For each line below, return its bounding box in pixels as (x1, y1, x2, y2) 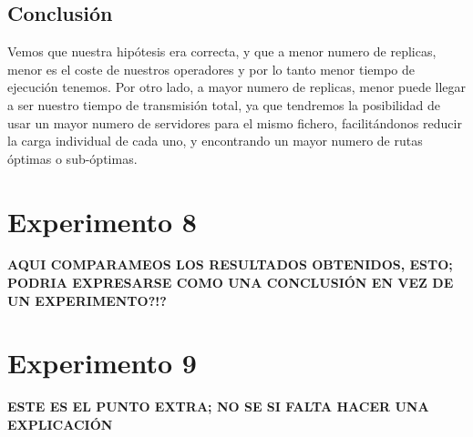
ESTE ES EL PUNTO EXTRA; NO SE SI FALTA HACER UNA (7, 397, 429, 416)
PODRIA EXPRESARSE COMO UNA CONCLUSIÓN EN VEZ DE (7, 273, 454, 292)
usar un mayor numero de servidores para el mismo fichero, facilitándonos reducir (7, 113, 462, 132)
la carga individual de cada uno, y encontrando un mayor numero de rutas (7, 131, 423, 150)
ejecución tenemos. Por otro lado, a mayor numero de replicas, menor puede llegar (7, 77, 467, 97)
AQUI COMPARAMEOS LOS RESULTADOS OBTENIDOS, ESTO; (7, 255, 453, 274)
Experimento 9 (7, 344, 197, 381)
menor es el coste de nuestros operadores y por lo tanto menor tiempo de (7, 59, 416, 78)
